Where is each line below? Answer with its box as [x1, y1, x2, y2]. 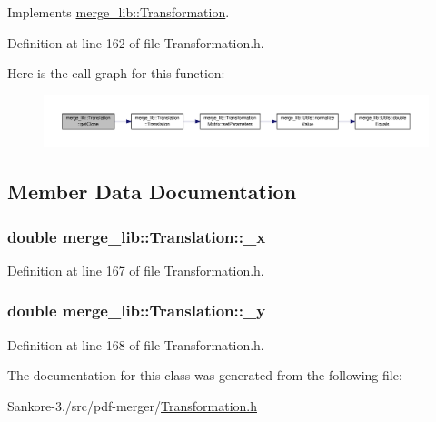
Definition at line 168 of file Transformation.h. [7, 335, 264, 354]
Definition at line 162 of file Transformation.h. [7, 33, 264, 52]
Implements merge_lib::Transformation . [7, 3, 230, 21]
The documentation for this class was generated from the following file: [7, 366, 402, 385]
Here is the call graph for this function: [7, 64, 225, 83]
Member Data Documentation [7, 177, 297, 206]
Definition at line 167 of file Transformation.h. [7, 260, 264, 279]
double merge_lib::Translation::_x [7, 225, 266, 247]
